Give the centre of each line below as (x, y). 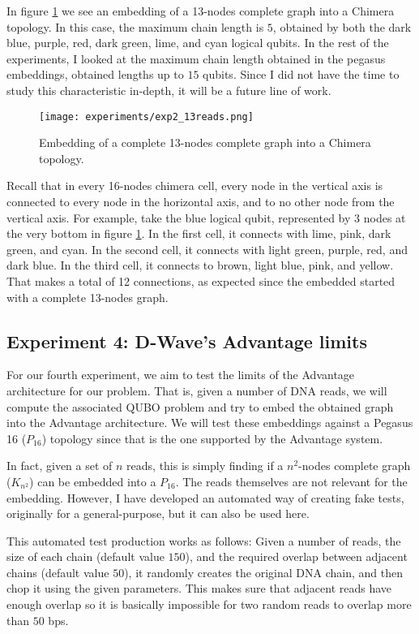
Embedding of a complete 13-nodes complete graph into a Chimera (205, 142)
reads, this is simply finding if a (205, 466)
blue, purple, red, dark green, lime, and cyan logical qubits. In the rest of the (198, 43)
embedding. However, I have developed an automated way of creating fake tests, (205, 497)
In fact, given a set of (60, 466)
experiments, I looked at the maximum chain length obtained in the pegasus (196, 58)
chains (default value (58, 572)
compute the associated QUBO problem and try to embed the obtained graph (200, 406)
